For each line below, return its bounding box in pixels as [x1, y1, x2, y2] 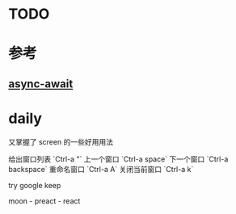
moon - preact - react [8, 195, 81, 206]
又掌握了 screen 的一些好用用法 [8, 136, 113, 146]
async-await [8, 77, 74, 90]
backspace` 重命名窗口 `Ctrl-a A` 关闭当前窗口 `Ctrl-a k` [8, 164, 194, 174]
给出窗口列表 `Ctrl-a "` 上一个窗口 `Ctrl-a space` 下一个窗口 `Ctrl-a [8, 154, 229, 164]
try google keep [8, 180, 61, 190]
